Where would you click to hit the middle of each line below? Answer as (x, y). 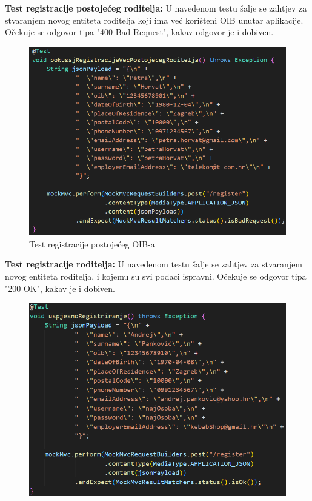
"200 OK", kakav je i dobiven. (60, 288)
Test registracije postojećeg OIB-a (92, 244)
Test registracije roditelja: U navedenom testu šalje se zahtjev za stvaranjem (154, 264)
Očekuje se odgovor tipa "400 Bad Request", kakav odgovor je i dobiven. (139, 32)
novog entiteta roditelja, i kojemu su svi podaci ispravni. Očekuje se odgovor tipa (156, 276)
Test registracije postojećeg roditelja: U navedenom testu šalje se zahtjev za (156, 8)
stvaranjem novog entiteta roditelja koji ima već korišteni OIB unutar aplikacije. (154, 20)
